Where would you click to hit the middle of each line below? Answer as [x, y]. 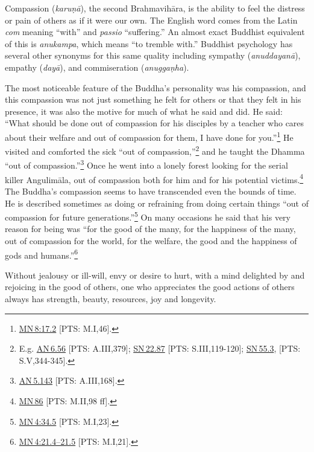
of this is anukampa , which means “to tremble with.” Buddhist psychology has [149, 43]
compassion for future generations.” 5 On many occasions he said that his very [148, 216]
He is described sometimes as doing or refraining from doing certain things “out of [157, 203]
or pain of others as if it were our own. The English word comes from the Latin [151, 20]
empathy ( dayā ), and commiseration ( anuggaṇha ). [97, 67]
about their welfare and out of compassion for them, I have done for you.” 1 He [149, 136]
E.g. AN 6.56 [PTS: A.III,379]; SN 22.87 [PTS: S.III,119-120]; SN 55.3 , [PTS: [160, 348]
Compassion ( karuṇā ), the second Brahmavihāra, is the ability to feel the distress [155, 8]
